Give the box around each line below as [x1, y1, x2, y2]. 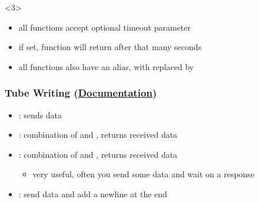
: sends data [18, 108, 62, 121]
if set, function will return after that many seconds [18, 41, 202, 53]
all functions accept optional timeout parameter [18, 21, 191, 33]
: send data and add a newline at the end [18, 187, 167, 200]
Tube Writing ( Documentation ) [5, 85, 157, 100]
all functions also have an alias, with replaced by [18, 60, 194, 72]
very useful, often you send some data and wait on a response [32, 168, 255, 180]
